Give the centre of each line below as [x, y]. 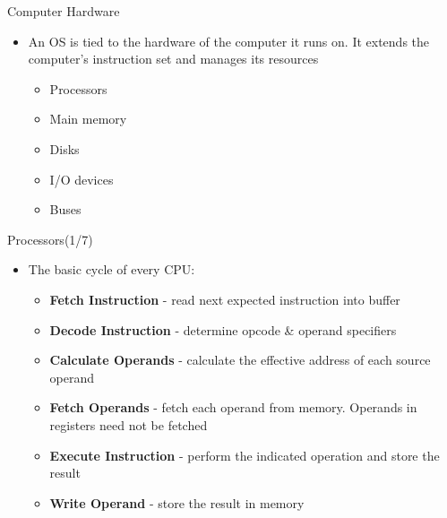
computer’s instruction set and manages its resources [173, 59]
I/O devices [82, 179]
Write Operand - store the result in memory [177, 502]
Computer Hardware [64, 11]
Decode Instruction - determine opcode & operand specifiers [223, 329]
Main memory [88, 119]
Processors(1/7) [50, 239]
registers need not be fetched [129, 424]
